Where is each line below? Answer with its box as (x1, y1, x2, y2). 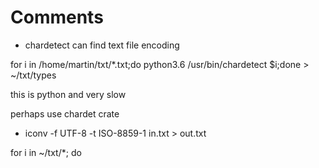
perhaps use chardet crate (10, 107, 120, 120)
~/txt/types (10, 69, 57, 81)
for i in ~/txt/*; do (10, 146, 82, 158)
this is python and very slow (10, 88, 127, 100)
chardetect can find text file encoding (24, 39, 180, 51)
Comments (10, 6, 104, 29)
